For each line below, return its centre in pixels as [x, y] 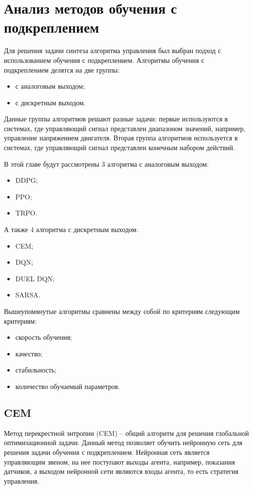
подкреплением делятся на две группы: [62, 69]
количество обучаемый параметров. [68, 386]
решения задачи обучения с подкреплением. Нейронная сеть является [107, 452]
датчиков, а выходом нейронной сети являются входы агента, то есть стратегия [121, 471]
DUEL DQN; [35, 278]
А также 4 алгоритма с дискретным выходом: [71, 229]
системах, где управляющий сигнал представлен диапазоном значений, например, [125, 128]
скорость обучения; [44, 337]
